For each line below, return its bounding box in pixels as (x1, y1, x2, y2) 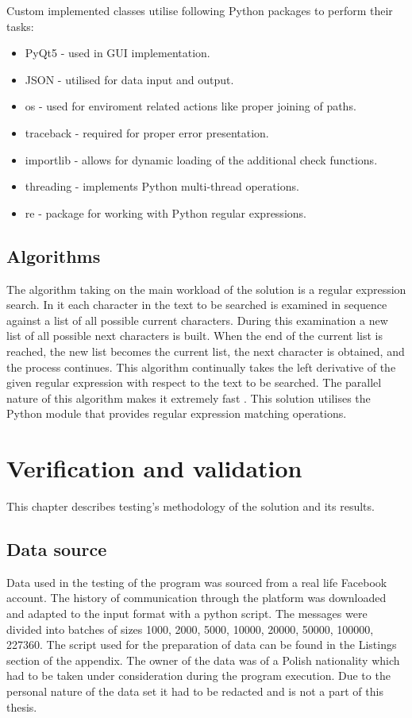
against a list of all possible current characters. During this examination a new (6, 311, 388, 328)
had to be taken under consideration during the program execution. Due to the (6, 667, 391, 684)
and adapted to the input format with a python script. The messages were (6, 605, 368, 621)
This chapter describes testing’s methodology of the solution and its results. (6, 498, 375, 515)
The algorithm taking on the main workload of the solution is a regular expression (6, 280, 406, 297)
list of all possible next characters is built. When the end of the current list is (6, 327, 383, 344)
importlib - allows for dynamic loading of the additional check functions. (25, 151, 378, 168)
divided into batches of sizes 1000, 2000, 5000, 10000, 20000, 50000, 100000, (6, 620, 374, 637)
